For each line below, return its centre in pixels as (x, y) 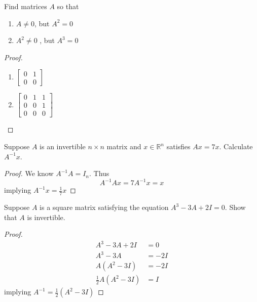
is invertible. (46, 217)
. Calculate (236, 146)
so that (68, 6)
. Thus (99, 173)
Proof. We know (29, 173)
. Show (235, 207)
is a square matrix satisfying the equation (104, 207)
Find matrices (26, 6)
